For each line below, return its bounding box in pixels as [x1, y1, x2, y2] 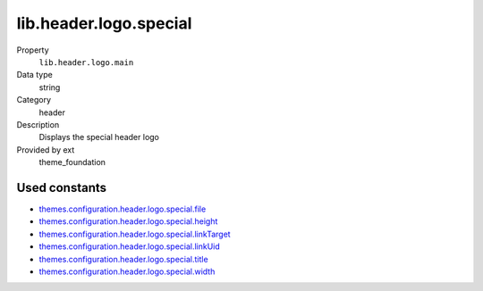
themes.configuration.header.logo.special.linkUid [38, 241, 221, 252]
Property [16, 45, 49, 55]
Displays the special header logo [38, 132, 160, 143]
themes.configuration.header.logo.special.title [38, 254, 209, 264]
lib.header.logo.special [16, 13, 192, 33]
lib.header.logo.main [38, 57, 134, 67]
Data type [16, 70, 53, 80]
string [38, 81, 61, 93]
